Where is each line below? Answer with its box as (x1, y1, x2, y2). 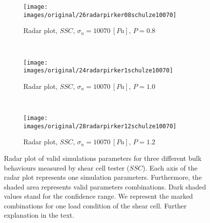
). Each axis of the (142, 162, 198, 172)
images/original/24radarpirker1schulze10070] (23, 67, 173, 74)
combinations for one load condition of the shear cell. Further (4, 200, 187, 210)
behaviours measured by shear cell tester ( (4, 162, 130, 172)
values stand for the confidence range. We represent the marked (4, 191, 193, 201)
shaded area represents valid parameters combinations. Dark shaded (4, 181, 206, 191)
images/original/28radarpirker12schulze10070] (23, 122, 176, 130)
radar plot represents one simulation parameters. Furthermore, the (4, 172, 202, 182)
